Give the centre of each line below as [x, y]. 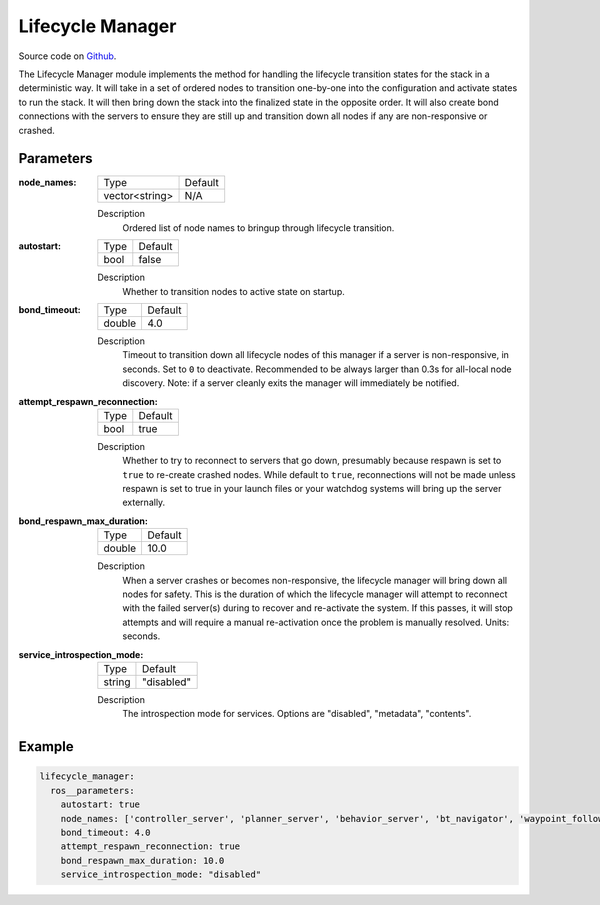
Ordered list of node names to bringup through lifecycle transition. [258, 227]
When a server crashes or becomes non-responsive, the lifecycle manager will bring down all [315, 580]
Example [46, 746]
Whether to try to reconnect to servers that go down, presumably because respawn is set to [312, 461]
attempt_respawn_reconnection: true [150, 846]
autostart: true [100, 804]
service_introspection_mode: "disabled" [161, 874]
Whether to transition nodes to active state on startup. [233, 291]
